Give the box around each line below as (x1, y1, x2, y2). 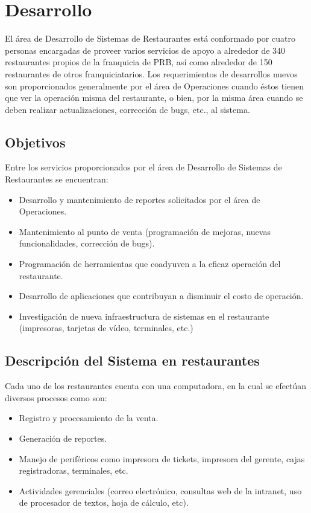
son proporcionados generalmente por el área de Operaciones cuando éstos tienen (5, 79, 304, 92)
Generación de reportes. (19, 432, 107, 444)
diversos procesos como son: (5, 391, 107, 404)
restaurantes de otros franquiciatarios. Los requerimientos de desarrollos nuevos (5, 67, 298, 80)
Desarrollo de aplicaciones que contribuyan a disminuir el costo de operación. (19, 289, 304, 302)
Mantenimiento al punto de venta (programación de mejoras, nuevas (19, 225, 271, 237)
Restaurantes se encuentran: (5, 173, 108, 186)
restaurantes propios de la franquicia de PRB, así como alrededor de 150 (5, 56, 272, 68)
